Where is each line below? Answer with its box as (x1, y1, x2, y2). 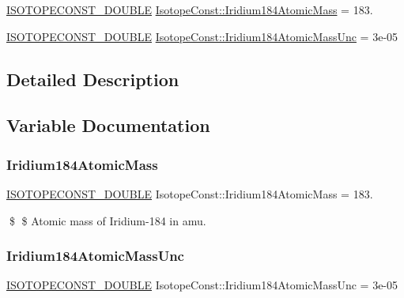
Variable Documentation (6, 113, 210, 138)
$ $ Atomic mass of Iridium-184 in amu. (9, 212, 206, 228)
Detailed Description (6, 66, 179, 91)
